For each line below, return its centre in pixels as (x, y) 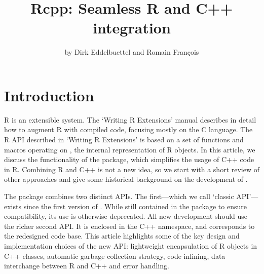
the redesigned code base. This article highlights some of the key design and (122, 236)
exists (13, 206)
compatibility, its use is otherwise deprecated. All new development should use (126, 216)
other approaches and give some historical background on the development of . (126, 179)
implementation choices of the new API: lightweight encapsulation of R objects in (131, 245)
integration (132, 28)
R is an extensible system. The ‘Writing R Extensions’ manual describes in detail (130, 119)
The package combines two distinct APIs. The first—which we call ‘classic (119, 196)
